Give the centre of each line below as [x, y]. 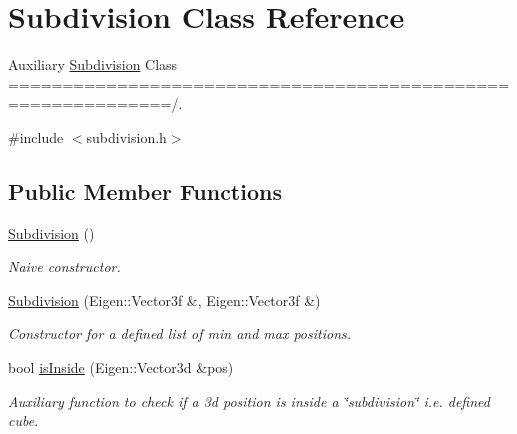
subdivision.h [126, 136]
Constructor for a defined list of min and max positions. [180, 333]
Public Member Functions [145, 190]
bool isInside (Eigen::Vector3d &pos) [121, 367]
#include [36, 136]
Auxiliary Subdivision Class [93, 64]
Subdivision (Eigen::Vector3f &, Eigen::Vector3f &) [164, 299]
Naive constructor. [64, 266]
